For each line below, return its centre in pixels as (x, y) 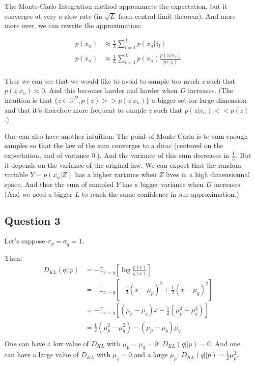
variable (16, 174)
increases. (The (211, 90)
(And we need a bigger (39, 194)
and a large (151, 354)
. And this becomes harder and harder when (111, 90)
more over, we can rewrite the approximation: (73, 25)
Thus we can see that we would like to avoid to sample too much (102, 80)
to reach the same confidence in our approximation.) (160, 194)
